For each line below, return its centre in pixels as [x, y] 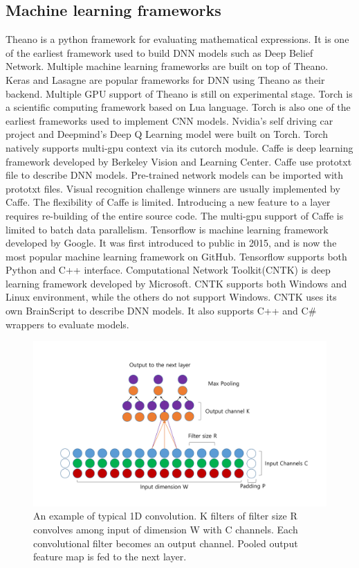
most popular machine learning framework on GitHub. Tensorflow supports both [176, 256]
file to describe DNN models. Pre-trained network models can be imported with [175, 175]
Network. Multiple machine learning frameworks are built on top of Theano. [167, 66]
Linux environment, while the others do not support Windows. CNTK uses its [171, 297]
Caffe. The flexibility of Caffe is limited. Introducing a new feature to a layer [168, 202]
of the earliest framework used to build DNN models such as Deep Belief [159, 52]
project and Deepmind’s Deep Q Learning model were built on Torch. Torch [167, 134]
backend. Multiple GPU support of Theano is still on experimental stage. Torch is [179, 93]
